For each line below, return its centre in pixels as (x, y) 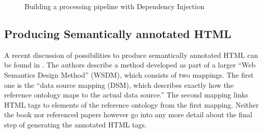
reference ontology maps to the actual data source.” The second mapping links (126, 95)
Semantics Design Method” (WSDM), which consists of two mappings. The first (129, 74)
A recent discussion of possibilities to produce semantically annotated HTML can (131, 55)
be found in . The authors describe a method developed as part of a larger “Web (130, 65)
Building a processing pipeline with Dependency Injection (114, 6)
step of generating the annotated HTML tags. (75, 124)
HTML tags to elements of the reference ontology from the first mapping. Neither (131, 104)
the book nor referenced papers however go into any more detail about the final (128, 114)
